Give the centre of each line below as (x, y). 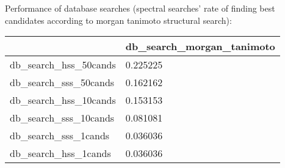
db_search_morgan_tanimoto (200, 46)
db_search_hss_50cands (63, 65)
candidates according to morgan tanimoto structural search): (118, 20)
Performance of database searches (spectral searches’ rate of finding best (140, 8)
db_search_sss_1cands (60, 136)
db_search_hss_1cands (60, 153)
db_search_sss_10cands (62, 118)
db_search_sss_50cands (62, 82)
